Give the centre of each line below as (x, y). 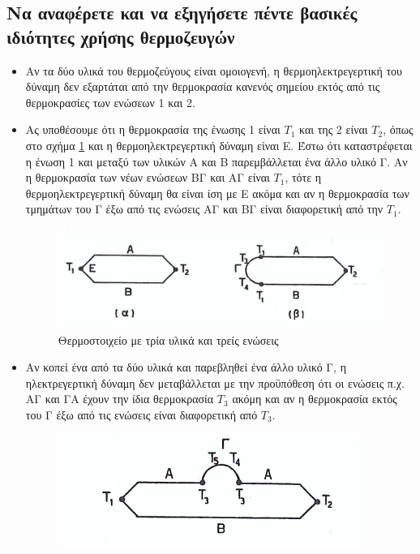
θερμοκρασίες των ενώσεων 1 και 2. (110, 102)
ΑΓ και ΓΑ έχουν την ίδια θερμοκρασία (120, 399)
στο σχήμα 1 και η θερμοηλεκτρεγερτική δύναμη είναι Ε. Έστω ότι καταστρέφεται (219, 145)
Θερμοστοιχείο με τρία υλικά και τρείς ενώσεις (168, 339)
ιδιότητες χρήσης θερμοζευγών (121, 36)
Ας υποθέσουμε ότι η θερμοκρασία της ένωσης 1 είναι (153, 129)
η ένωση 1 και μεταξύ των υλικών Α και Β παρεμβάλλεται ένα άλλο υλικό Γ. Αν (216, 161)
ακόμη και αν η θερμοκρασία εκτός (315, 399)
